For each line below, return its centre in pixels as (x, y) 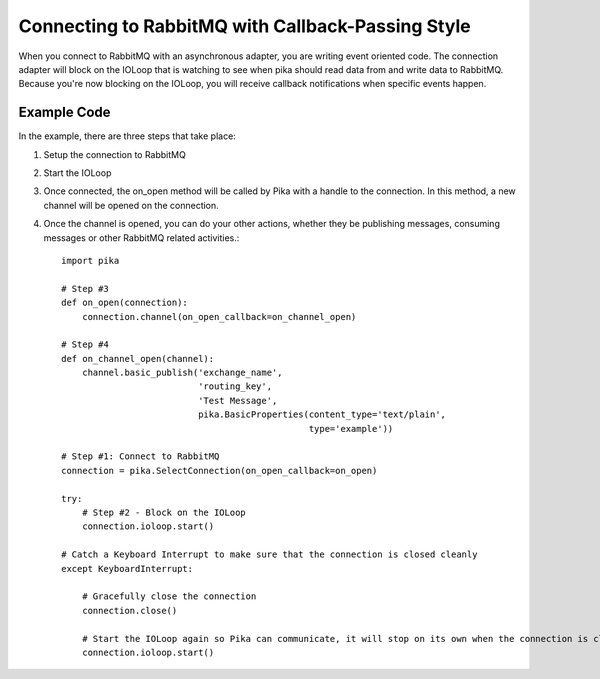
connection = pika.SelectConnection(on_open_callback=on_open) (219, 470)
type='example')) (351, 428)
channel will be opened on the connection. (131, 205)
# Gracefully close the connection (169, 596)
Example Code (64, 112)
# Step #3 (85, 288)
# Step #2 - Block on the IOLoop (164, 512)
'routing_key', (235, 386)
